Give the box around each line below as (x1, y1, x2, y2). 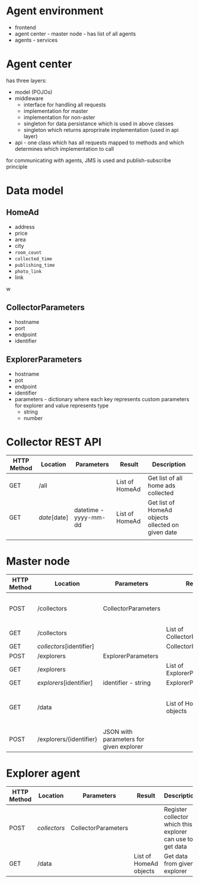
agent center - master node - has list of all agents (14, 30, 136, 37)
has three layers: (6, 77, 47, 84)
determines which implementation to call (14, 145, 114, 152)
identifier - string (102, 679, 151, 687)
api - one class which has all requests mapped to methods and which (14, 138, 184, 146)
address (14, 223, 35, 230)
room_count (14, 250, 42, 256)
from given (163, 860, 194, 868)
